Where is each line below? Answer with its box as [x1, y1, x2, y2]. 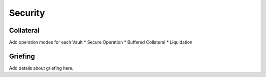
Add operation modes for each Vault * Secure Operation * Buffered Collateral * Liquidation [9, 39, 193, 45]
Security [9, 7, 45, 18]
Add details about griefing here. [9, 65, 74, 71]
